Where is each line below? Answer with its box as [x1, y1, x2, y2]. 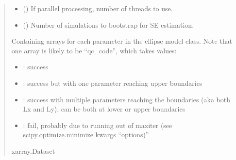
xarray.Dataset [11, 145, 55, 156]
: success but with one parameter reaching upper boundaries [23, 78, 202, 88]
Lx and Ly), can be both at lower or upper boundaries [23, 104, 185, 114]
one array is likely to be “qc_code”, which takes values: [11, 45, 177, 55]
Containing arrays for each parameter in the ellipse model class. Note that [11, 36, 233, 46]
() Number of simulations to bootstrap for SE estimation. [23, 19, 194, 30]
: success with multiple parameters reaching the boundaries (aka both [23, 94, 230, 104]
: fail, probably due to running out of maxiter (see [23, 120, 172, 130]
